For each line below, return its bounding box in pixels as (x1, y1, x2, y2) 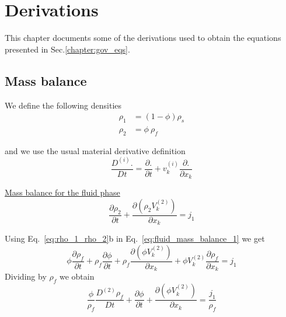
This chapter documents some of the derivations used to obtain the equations (5, 32, 281, 44)
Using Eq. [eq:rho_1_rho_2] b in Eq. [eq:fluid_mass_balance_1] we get (5, 232, 265, 245)
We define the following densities (5, 99, 122, 111)
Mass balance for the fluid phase (5, 186, 120, 198)
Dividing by (5, 270, 47, 283)
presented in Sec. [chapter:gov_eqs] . (5, 43, 130, 55)
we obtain (59, 270, 95, 283)
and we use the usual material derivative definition (5, 144, 186, 156)
